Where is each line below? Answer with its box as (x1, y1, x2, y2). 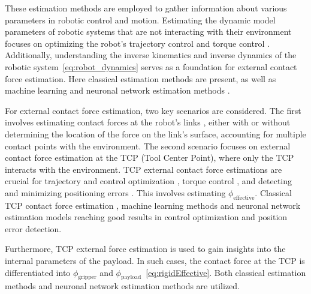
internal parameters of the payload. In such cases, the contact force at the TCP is (5, 254, 305, 267)
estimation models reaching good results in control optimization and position (5, 211, 288, 223)
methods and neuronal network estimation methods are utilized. (5, 280, 240, 292)
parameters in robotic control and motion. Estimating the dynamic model (5, 13, 276, 26)
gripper (78, 274, 96, 281)
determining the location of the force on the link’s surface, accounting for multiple (5, 127, 306, 140)
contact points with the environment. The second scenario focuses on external (5, 139, 291, 152)
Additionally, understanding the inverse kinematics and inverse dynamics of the (5, 49, 297, 61)
